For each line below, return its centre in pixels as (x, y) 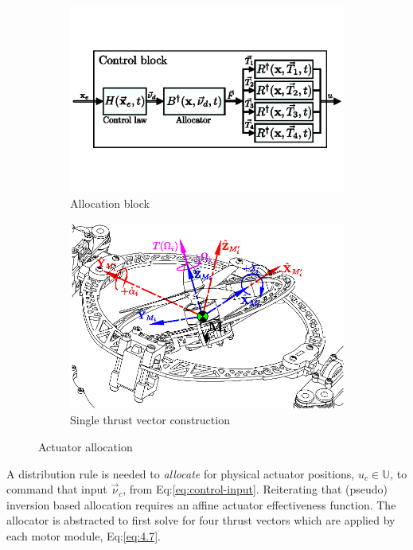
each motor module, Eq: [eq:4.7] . (84, 535)
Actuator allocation (86, 446)
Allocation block (110, 203)
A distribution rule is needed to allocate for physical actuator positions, (181, 473)
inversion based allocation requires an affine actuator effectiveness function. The (201, 504)
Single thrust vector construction (150, 420)
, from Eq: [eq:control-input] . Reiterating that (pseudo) (255, 489)
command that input (57, 489)
